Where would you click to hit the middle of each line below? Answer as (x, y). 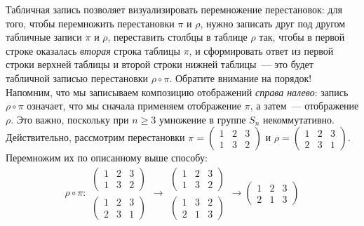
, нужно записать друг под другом (273, 23)
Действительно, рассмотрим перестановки (95, 137)
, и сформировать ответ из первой (261, 50)
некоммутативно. (298, 119)
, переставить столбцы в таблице (177, 37)
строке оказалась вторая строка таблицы (93, 50)
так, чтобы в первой (302, 37)
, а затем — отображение (304, 106)
